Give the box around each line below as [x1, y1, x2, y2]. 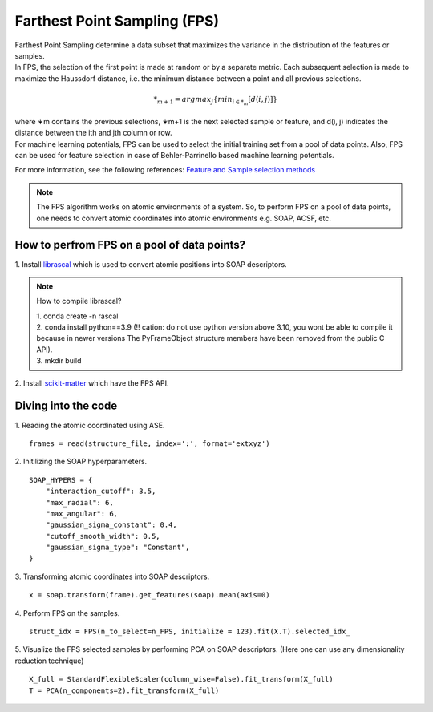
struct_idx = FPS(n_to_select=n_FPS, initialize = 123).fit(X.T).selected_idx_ [29, 627, 350, 637]
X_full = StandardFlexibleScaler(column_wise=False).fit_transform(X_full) [29, 674, 334, 684]
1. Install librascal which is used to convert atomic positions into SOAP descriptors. [14, 259, 288, 269]
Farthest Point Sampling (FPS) [14, 12, 220, 30]
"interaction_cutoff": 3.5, [45, 487, 156, 496]
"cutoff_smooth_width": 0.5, [45, 532, 160, 540]
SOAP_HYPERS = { [29, 475, 93, 484]
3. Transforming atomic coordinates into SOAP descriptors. [14, 572, 210, 581]
